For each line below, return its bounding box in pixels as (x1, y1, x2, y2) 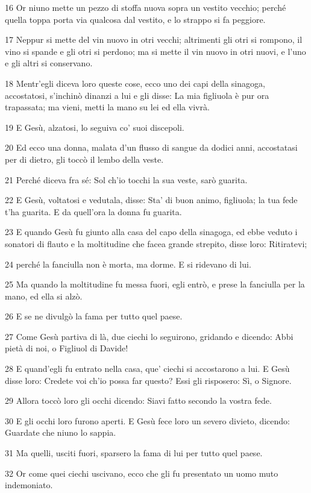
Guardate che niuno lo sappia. (5, 426, 116, 439)
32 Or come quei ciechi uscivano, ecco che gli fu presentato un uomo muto (5, 466, 278, 479)
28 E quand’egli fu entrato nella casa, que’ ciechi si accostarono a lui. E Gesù (5, 362, 290, 375)
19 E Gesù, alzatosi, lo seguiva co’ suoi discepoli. (5, 121, 184, 133)
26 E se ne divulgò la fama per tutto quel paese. (5, 310, 183, 322)
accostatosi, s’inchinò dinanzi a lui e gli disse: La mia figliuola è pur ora (5, 89, 269, 101)
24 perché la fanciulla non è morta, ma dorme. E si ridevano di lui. (5, 257, 251, 270)
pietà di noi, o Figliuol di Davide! (5, 342, 128, 354)
